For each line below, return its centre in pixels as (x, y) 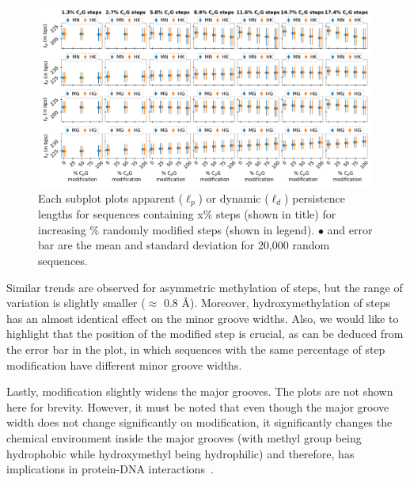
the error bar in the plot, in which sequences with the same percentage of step (196, 349)
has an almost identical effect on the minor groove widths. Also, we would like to (203, 318)
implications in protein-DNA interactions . (110, 469)
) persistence (315, 197)
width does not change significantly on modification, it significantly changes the (199, 422)
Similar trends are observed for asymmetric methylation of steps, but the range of (205, 287)
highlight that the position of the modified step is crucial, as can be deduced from (205, 334)
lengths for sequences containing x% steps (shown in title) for (187, 214)
